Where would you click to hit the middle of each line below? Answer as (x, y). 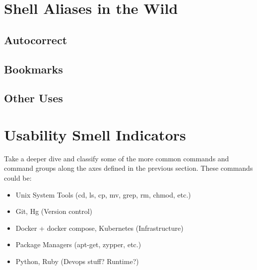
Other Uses (33, 98)
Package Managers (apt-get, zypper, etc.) (78, 244)
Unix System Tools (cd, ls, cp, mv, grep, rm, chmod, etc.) (103, 194)
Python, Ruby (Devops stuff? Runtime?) (77, 261)
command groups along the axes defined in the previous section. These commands (128, 168)
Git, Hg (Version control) (54, 211)
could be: (18, 178)
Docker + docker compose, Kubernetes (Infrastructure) (99, 228)
